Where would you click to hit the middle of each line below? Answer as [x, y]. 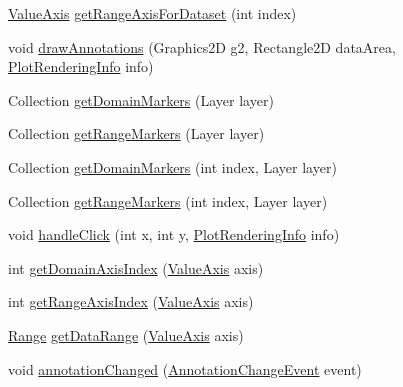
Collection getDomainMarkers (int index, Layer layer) [172, 166]
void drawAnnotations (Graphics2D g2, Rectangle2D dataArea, [202, 46]
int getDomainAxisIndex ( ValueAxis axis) [136, 267]
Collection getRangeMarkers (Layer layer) [136, 133]
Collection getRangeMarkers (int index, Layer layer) [168, 200]
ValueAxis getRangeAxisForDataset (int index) [152, 13]
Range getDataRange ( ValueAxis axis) [126, 334]
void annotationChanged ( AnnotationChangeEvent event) [185, 368]
